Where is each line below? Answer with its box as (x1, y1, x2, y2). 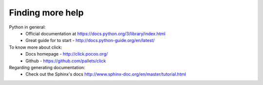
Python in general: (9, 24, 46, 30)
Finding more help (9, 7, 84, 18)
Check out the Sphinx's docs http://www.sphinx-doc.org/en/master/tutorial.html (25, 71, 186, 77)
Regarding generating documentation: (9, 64, 85, 70)
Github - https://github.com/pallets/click (25, 58, 106, 64)
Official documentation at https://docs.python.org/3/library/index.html (25, 30, 166, 36)
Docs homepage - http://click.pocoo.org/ (25, 51, 108, 57)
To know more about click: (9, 44, 62, 50)
